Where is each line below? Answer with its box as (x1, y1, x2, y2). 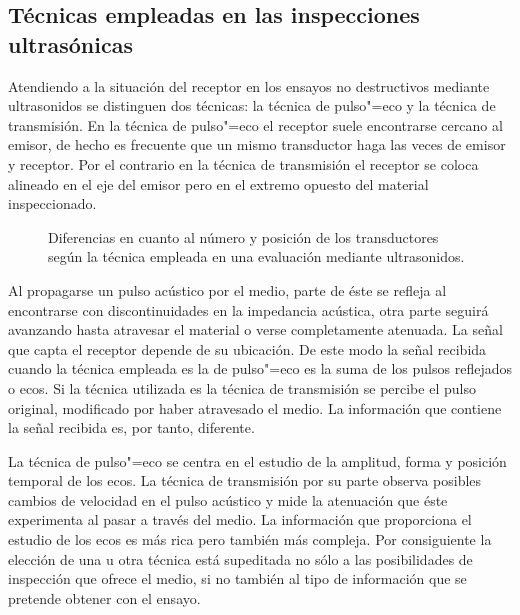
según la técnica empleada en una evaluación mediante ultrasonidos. (48, 246, 465, 267)
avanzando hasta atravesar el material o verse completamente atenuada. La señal (8, 319, 503, 340)
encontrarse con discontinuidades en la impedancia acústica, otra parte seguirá (8, 299, 489, 320)
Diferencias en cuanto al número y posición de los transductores (48, 226, 439, 247)
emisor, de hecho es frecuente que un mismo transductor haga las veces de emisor (8, 134, 506, 155)
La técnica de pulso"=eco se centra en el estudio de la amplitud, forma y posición (8, 450, 507, 471)
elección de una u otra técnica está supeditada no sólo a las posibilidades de (8, 548, 473, 569)
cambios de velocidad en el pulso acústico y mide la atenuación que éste (8, 489, 448, 510)
